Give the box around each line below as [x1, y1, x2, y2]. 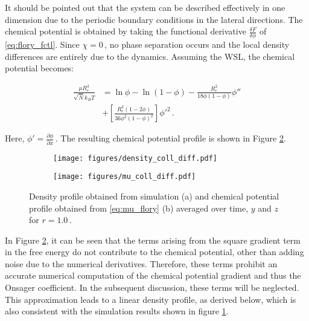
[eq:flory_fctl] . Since [5, 38, 80, 51]
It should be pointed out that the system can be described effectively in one [5, 1, 285, 13]
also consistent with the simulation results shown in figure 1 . [5, 305, 229, 317]
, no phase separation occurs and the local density [104, 38, 290, 51]
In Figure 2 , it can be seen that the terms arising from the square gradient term [5, 233, 301, 246]
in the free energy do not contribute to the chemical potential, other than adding [5, 245, 304, 258]
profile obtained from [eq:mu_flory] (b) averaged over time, [29, 201, 249, 214]
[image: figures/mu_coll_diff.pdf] [53, 172, 196, 181]
